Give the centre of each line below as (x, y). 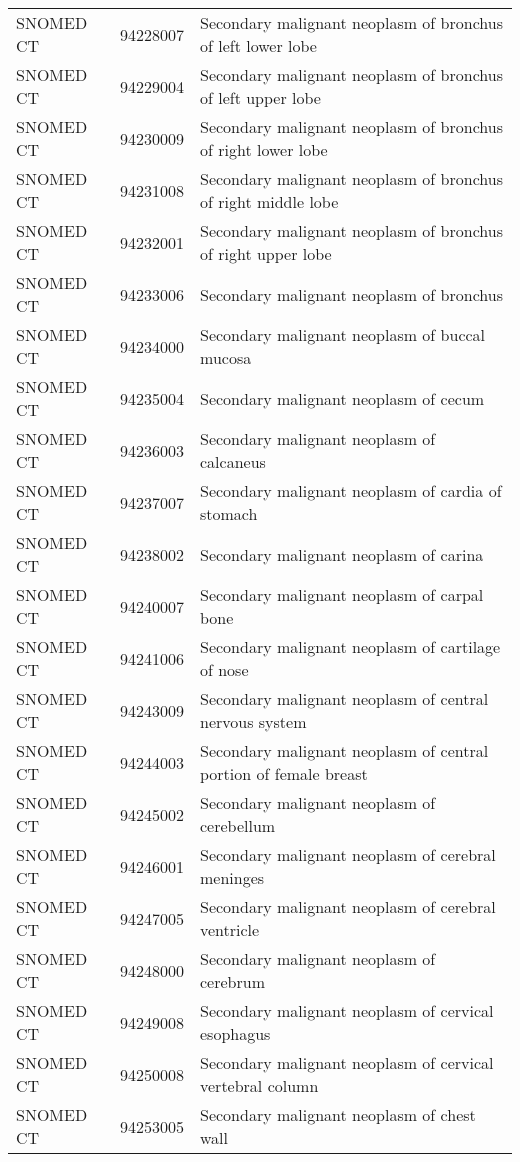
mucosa (226, 357)
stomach (229, 513)
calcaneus (233, 461)
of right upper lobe (266, 253)
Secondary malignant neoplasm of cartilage (350, 646)
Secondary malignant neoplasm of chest (338, 1114)
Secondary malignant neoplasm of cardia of (351, 490)
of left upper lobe (260, 97)
